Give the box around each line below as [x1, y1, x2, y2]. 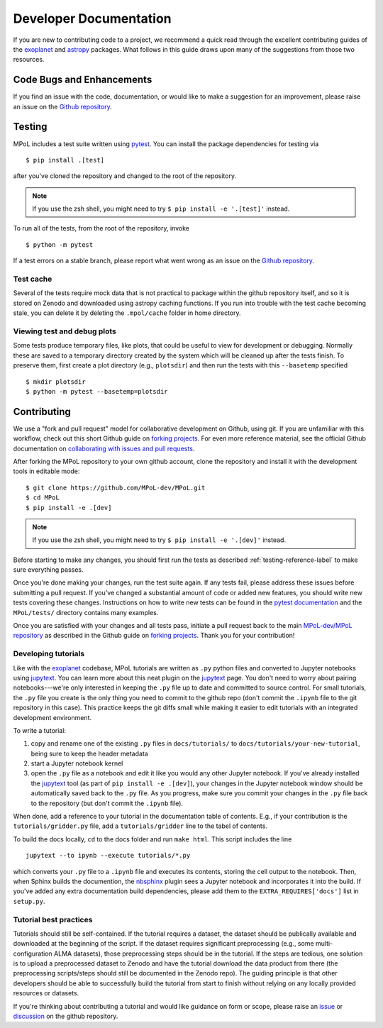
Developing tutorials [13, 649, 85, 659]
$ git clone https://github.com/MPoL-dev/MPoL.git [26, 483, 206, 492]
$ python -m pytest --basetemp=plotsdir [26, 387, 168, 395]
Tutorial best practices [13, 914, 93, 924]
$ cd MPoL [26, 494, 60, 502]
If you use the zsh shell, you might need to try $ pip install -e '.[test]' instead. [32, 204, 290, 213]
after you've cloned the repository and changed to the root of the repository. [13, 172, 237, 180]
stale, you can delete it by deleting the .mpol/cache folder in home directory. [13, 309, 241, 317]
